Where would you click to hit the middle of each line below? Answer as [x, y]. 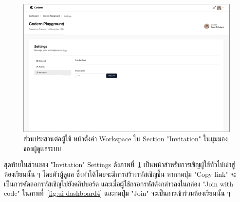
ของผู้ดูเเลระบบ [42, 148]
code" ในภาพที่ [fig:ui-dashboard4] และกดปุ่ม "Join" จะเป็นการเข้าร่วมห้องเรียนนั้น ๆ [117, 193]
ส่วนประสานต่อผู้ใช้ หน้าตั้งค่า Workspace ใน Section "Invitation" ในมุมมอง [126, 139]
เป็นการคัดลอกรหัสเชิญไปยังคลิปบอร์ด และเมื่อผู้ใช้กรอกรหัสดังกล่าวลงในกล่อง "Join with [119, 183]
